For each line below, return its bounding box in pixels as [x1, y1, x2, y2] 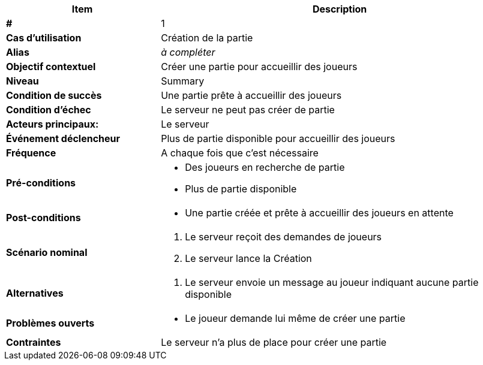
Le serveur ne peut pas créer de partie [161, 104, 335, 116]
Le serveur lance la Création [185, 252, 312, 264]
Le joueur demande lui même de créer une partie [185, 312, 406, 324]
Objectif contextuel [6, 61, 96, 73]
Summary [161, 75, 205, 87]
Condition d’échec [6, 104, 91, 116]
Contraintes [6, 336, 61, 348]
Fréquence [6, 147, 56, 159]
